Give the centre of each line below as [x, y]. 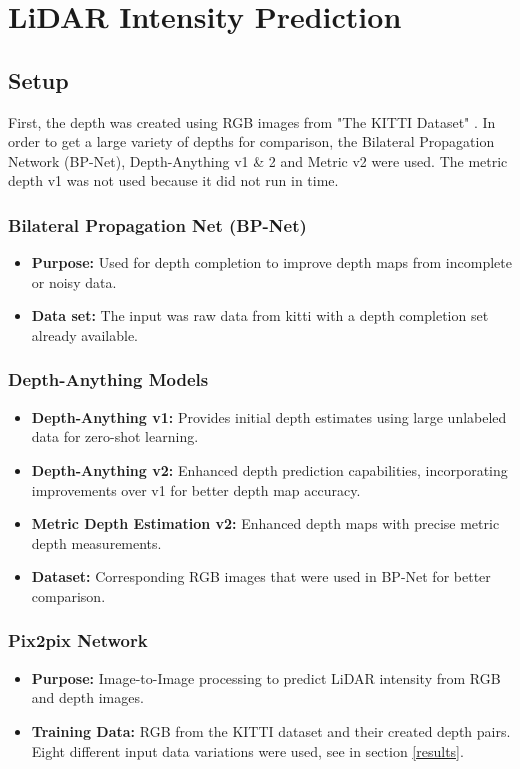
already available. [85, 334]
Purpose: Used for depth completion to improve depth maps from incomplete [271, 262]
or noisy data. [74, 281]
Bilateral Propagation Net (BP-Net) [157, 224]
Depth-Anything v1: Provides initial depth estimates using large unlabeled [269, 416]
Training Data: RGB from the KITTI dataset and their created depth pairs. [271, 730]
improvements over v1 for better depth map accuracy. [196, 489]
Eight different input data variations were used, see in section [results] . [247, 750]
